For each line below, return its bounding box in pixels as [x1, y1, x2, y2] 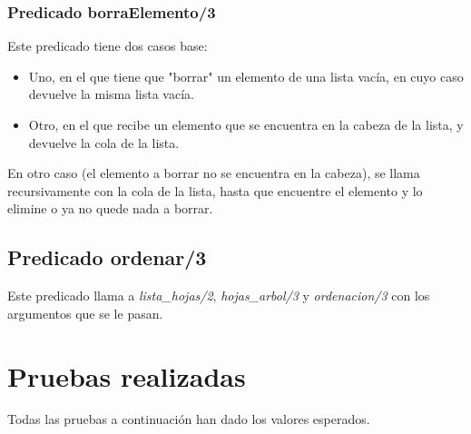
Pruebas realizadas [7, 357, 246, 394]
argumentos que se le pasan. [7, 303, 163, 322]
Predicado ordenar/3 [7, 243, 207, 271]
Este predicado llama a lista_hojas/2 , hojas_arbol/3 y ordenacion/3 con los [7, 286, 430, 305]
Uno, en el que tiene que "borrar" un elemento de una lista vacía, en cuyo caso [28, 66, 464, 85]
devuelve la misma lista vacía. [28, 84, 194, 104]
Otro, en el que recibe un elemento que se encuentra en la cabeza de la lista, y [28, 115, 464, 133]
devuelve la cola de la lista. [28, 133, 180, 152]
